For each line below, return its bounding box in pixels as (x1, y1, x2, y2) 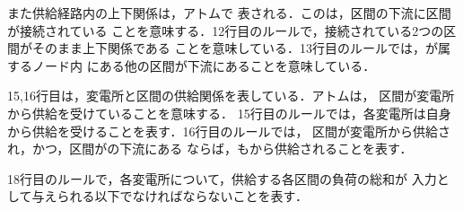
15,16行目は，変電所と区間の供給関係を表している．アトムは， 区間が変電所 (7, 86, 455, 105)
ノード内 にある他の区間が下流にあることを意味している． (31, 56, 376, 74)
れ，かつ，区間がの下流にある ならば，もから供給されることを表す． (7, 139, 413, 158)
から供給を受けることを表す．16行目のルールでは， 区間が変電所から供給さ (7, 121, 451, 140)
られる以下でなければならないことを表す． (57, 187, 309, 206)
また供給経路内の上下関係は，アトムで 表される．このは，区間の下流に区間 (7, 4, 451, 22)
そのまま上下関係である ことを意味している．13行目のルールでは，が (31, 39, 439, 57)
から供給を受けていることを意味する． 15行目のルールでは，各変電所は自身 (7, 103, 451, 122)
